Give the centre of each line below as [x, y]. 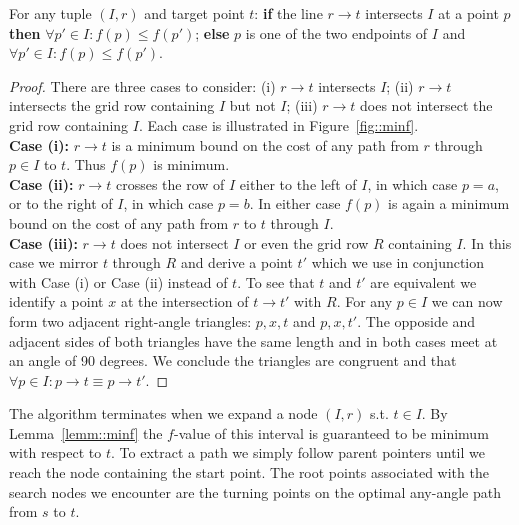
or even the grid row [306, 242]
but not [252, 105]
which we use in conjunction [398, 262]
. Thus [86, 164]
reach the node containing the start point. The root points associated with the [249, 472]
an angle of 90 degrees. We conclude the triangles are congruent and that [233, 360]
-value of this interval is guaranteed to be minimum [331, 432]
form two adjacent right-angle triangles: [130, 320]
